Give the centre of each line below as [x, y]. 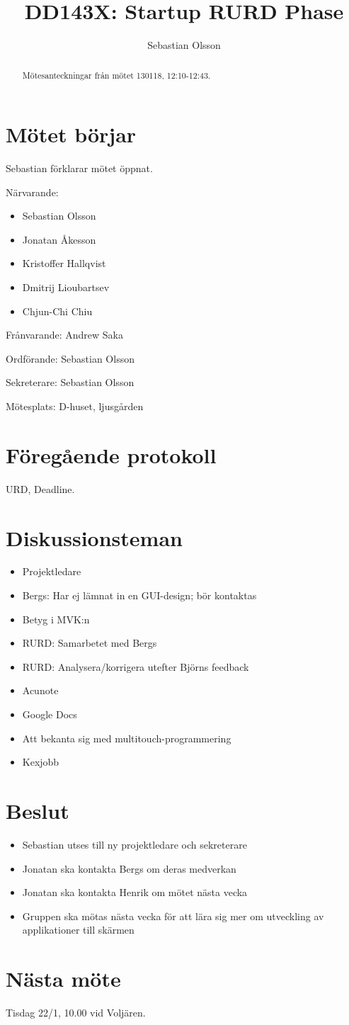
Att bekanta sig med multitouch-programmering [127, 738]
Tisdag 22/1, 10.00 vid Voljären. [76, 1013]
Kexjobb [41, 762]
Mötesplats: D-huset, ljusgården [75, 406]
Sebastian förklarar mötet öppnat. [79, 168]
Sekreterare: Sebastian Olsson [70, 382]
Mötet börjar [71, 134]
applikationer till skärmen [78, 930]
